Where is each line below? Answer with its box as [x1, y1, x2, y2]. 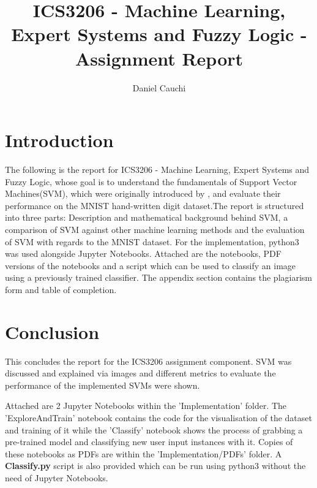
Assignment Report [75, 45, 244, 71]
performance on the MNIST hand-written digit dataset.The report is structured [5, 199, 304, 212]
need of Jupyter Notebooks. [5, 471, 108, 484]
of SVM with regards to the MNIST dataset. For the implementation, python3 [5, 235, 299, 248]
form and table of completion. [5, 283, 117, 295]
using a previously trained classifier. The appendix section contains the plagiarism [5, 271, 312, 284]
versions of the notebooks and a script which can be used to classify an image [5, 259, 296, 272]
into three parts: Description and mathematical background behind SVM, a [5, 211, 288, 224]
